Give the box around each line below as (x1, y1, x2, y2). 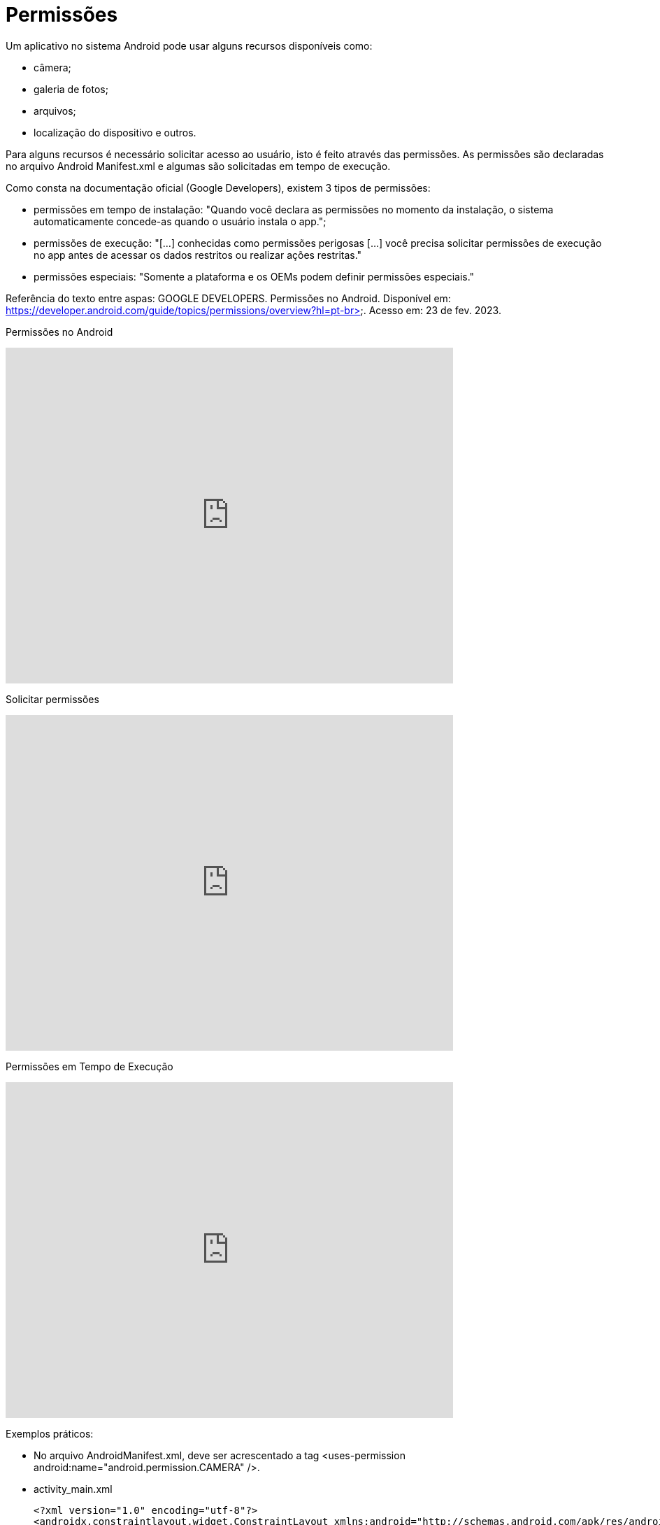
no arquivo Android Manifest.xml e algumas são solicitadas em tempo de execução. (6, 159, 391, 172)
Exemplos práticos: (6, 1427, 94, 1440)
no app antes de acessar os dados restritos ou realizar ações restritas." (34, 248, 362, 261)
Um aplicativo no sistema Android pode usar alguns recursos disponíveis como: (6, 39, 373, 52)
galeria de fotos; (34, 83, 108, 95)
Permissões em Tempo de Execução (6, 1060, 173, 1072)
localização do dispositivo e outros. (34, 126, 196, 139)
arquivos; (34, 104, 76, 117)
